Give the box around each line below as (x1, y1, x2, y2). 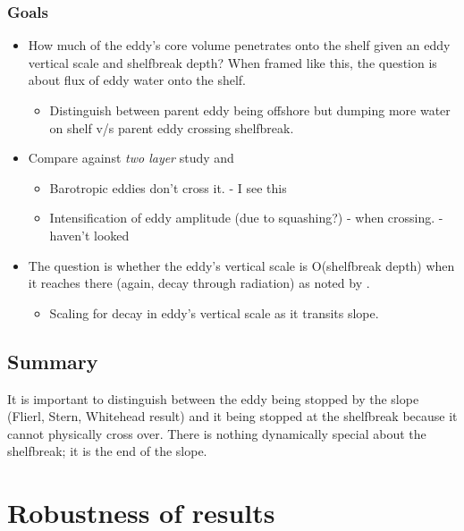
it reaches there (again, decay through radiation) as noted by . (28, 274, 370, 292)
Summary (7, 347, 98, 375)
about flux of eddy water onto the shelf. (28, 71, 246, 89)
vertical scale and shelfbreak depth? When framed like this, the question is (28, 53, 437, 72)
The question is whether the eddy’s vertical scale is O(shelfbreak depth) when (28, 256, 455, 274)
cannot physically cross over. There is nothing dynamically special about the (7, 424, 426, 442)
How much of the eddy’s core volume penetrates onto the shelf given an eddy (28, 36, 451, 55)
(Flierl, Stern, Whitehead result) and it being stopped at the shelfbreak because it (7, 407, 458, 426)
